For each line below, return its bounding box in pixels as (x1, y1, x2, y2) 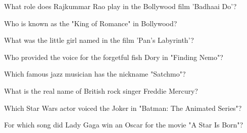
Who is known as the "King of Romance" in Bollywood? (4, 18, 177, 28)
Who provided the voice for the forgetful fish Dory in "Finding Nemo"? (4, 51, 223, 62)
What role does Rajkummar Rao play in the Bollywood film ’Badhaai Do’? (4, 1, 237, 11)
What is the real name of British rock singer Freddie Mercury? (4, 85, 198, 96)
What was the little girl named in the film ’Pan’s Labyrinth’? (4, 35, 194, 45)
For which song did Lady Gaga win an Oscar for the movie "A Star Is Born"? (4, 119, 243, 130)
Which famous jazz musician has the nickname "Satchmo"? (4, 69, 186, 79)
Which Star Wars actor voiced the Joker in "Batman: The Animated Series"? (4, 102, 242, 113)
